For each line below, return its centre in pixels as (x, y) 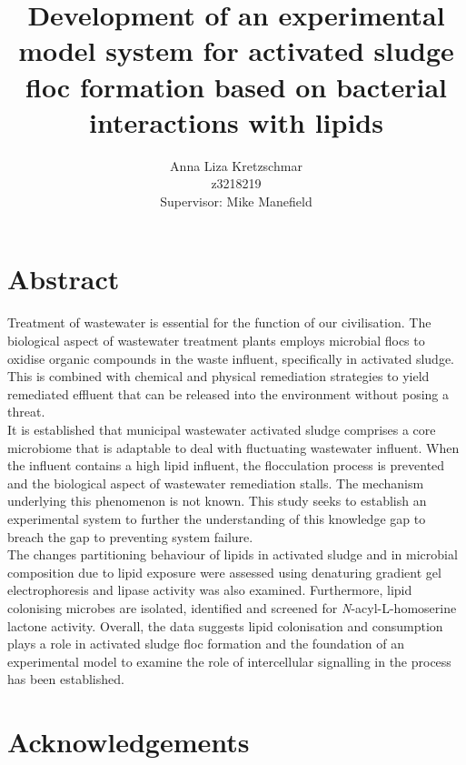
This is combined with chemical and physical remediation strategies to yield (218, 376)
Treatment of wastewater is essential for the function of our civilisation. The (219, 322)
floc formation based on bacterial (236, 86)
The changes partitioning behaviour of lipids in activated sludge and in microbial (233, 554)
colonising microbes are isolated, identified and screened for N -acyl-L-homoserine (232, 607)
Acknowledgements (129, 742)
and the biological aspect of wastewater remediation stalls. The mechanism (216, 483)
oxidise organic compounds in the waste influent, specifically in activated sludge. (231, 358)
